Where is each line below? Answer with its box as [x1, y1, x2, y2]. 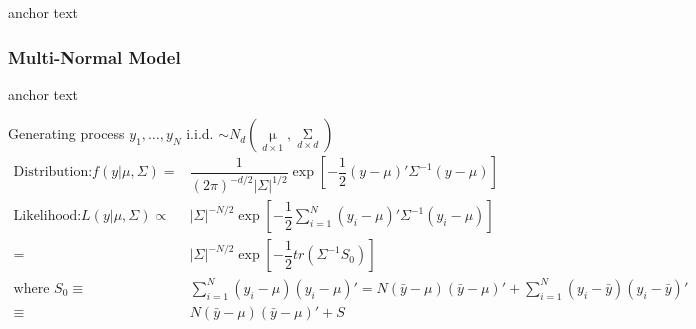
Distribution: [13, 165, 93, 180]
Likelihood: [13, 209, 82, 224]
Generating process [8, 123, 125, 144]
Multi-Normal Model [8, 44, 181, 69]
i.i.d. [186, 123, 214, 144]
